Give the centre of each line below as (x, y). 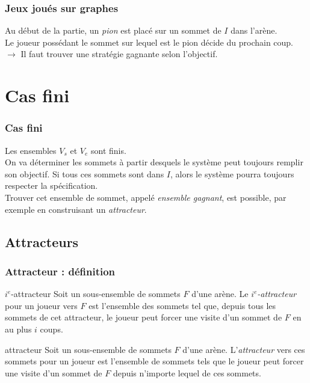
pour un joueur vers (41, 305)
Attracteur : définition (60, 271)
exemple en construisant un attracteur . (76, 209)
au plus (18, 329)
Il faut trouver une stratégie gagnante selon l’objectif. (119, 54)
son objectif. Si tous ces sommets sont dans (85, 173)
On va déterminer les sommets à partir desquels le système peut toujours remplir (154, 162)
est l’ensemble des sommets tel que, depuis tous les (182, 305)
